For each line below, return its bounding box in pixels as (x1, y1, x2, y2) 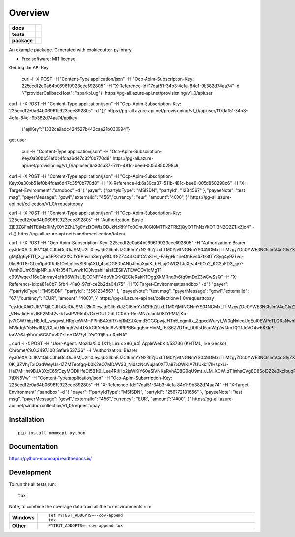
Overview (9, 7, 50, 18)
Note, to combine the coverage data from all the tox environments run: (9, 503, 152, 509)
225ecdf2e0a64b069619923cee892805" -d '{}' (9, 108, 107, 114)
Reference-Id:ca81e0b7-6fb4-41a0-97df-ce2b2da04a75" (9, 281, 126, 287)
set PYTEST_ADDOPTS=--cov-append (48, 512, 123, 518)
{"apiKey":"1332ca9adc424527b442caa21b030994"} (21, 126, 130, 132)
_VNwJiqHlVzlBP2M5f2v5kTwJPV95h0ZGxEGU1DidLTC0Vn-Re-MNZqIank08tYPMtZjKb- (9, 311, 189, 317)
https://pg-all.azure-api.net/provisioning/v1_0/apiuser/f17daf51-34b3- (107, 108, 248, 114)
